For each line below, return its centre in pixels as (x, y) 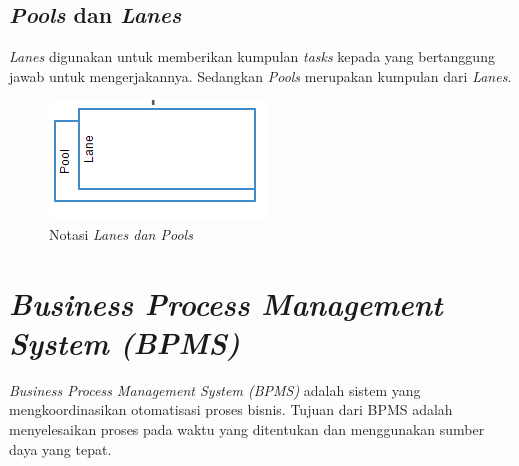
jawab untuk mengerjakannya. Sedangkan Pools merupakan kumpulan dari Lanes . (260, 75)
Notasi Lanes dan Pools (121, 233)
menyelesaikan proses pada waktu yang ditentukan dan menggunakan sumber (247, 429)
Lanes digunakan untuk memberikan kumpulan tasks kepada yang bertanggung (252, 56)
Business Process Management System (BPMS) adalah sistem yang (215, 389)
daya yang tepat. (60, 448)
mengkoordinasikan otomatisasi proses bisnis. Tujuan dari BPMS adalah (231, 409)
